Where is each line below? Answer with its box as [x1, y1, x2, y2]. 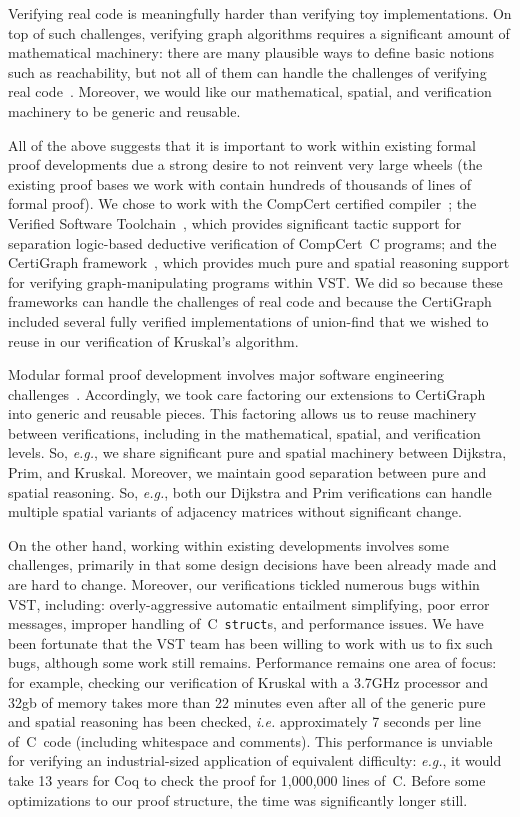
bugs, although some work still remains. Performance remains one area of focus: [8, 652, 497, 673]
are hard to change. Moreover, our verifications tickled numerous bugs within [8, 574, 480, 595]
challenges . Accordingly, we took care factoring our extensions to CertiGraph [8, 383, 486, 404]
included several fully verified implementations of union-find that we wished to [8, 310, 489, 331]
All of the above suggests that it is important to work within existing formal [8, 134, 476, 155]
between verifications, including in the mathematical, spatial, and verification [8, 422, 481, 443]
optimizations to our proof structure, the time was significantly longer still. [8, 789, 468, 810]
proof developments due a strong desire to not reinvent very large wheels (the [8, 154, 483, 175]
